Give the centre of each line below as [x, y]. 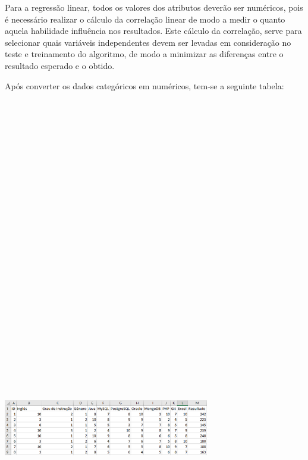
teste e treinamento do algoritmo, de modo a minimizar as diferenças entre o [144, 54]
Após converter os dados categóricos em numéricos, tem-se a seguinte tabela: [144, 85]
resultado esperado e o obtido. [60, 65]
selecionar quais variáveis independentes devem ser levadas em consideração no [148, 42]
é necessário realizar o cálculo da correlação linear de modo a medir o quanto [145, 19]
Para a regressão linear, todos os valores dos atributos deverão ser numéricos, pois [154, 7]
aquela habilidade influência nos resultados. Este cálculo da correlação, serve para [153, 31]
